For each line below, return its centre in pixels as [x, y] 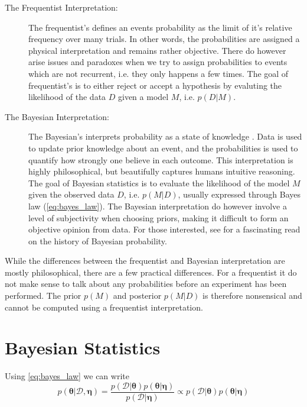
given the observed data [71, 194]
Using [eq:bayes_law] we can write [67, 376]
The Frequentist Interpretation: [61, 7]
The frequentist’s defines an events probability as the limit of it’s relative [160, 27]
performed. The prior [43, 295]
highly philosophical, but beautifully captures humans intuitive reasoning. [162, 171]
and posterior [137, 295]
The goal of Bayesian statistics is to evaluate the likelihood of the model [159, 182]
